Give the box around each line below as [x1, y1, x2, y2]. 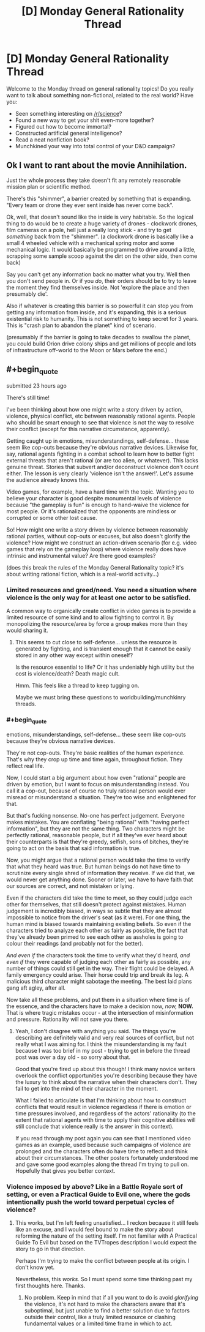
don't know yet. [15, 1263, 55, 1271]
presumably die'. [6, 290, 48, 298]
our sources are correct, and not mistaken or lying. [6, 882, 135, 889]
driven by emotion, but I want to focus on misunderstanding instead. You [6, 780, 190, 788]
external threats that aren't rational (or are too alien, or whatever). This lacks [6, 456, 199, 464]
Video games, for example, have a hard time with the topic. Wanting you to [6, 488, 195, 495]
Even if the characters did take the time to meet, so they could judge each [6, 894, 193, 901]
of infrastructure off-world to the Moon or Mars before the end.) [6, 346, 168, 353]
